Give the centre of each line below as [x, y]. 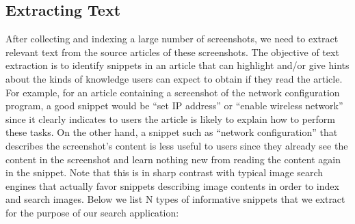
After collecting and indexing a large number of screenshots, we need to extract [172, 39]
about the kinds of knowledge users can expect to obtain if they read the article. [174, 78]
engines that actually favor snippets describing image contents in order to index [172, 185]
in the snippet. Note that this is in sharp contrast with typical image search [165, 172]
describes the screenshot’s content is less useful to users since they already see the [177, 145]
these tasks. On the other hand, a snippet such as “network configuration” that [172, 132]
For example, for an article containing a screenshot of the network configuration [173, 92]
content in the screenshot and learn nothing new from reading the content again [173, 159]
